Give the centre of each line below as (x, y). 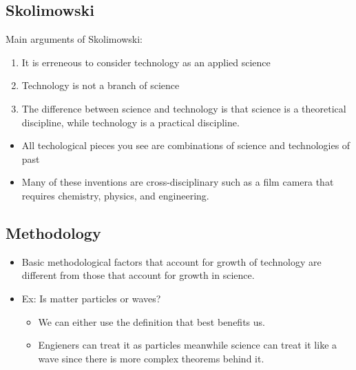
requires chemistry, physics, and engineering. (115, 195)
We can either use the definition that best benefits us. (151, 321)
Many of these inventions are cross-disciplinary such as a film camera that (178, 182)
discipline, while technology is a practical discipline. (130, 122)
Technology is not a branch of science (101, 85)
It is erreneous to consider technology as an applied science (146, 62)
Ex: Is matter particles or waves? (91, 298)
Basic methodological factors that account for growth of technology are (171, 261)
